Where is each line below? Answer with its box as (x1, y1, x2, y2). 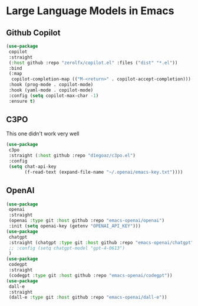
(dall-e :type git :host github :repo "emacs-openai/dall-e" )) (8, 294, 167, 301)
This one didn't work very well (6, 130, 80, 137)
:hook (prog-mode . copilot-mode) (8, 82, 94, 88)
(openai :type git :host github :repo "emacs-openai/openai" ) (8, 217, 165, 224)
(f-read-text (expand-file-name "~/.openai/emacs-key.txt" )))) (24, 169, 183, 175)
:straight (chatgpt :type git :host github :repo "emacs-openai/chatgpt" (8, 239, 194, 246)
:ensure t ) (8, 98, 35, 104)
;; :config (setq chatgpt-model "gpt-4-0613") (8, 245, 126, 251)
